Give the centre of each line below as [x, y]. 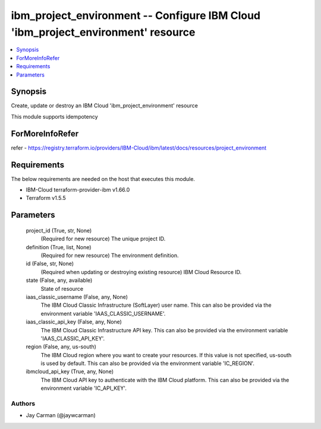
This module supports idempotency [54, 116]
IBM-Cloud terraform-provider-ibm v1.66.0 [78, 190]
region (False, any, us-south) [61, 347]
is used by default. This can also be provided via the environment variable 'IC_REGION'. [148, 363]
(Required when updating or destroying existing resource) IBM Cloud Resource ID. [141, 272]
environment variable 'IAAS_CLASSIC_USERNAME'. [103, 313]
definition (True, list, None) [59, 247]
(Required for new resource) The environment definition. [110, 255]
